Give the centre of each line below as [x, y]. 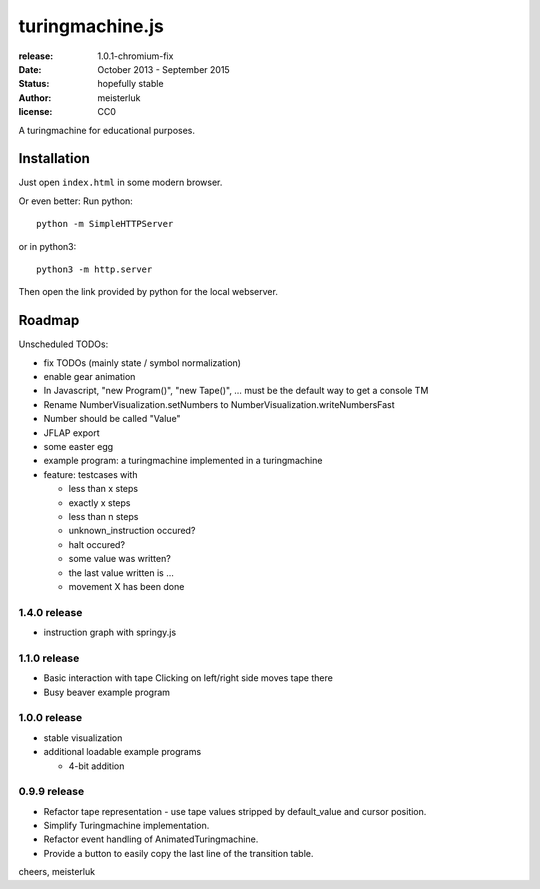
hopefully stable [130, 84]
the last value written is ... [121, 572]
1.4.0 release [50, 612]
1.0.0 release [50, 718]
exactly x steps [99, 502]
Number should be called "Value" [112, 419]
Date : [30, 69]
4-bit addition [96, 766]
